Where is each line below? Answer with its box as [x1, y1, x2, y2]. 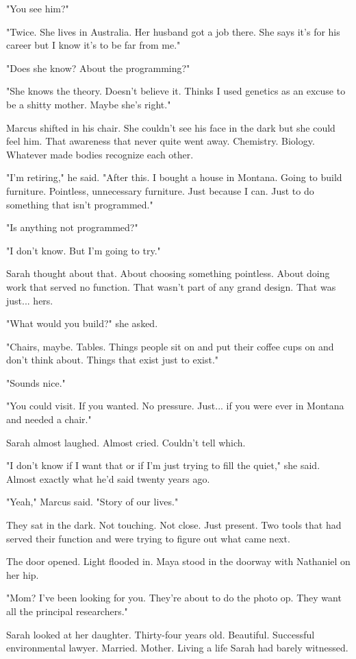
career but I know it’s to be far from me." [6, 38, 181, 52]
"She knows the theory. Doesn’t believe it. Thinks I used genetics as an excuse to [6, 84, 346, 98]
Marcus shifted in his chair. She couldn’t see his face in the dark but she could [6, 120, 335, 134]
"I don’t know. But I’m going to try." [6, 243, 161, 257]
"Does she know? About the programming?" [6, 60, 190, 75]
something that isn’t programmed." [6, 197, 153, 211]
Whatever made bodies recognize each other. [6, 147, 194, 161]
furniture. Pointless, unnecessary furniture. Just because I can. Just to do [6, 183, 314, 197]
